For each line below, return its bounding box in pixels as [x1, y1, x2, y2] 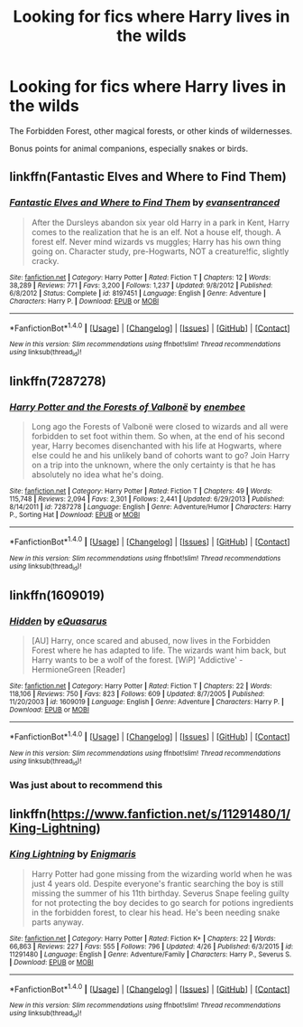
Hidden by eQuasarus [9, 615, 108, 627]
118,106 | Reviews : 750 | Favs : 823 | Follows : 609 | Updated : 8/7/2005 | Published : [9, 689, 265, 698]
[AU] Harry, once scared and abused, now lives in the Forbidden [31, 635, 271, 645]
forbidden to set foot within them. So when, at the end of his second [31, 431, 286, 442]
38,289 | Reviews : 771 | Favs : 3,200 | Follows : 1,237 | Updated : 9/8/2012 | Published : [9, 280, 273, 290]
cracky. [31, 255, 60, 266]
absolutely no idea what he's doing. [31, 469, 164, 480]
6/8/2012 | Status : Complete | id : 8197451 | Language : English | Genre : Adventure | [9, 288, 266, 297]
